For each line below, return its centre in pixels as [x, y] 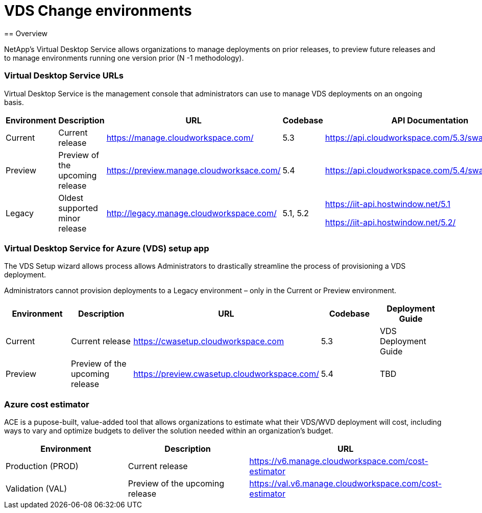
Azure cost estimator [47, 404]
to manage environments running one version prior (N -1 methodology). [124, 58]
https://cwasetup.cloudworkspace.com [209, 341]
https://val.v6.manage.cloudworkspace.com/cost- [345, 483]
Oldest [71, 198]
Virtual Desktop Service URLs [64, 76]
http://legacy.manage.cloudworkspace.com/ [191, 213]
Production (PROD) [42, 466]
